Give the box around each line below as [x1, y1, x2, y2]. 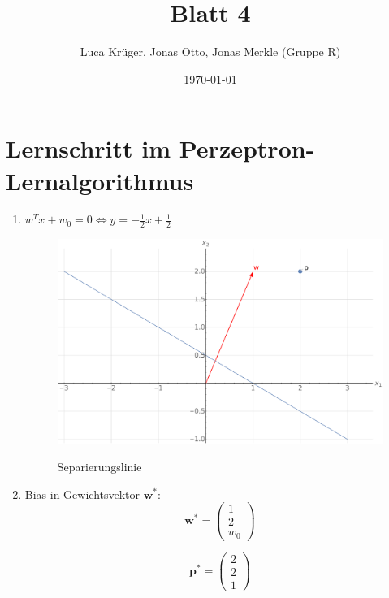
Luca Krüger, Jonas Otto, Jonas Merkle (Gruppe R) [80, 43, 341, 60]
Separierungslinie [57, 457, 142, 474]
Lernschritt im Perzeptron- [6, 132, 315, 165]
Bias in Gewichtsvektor [24, 485, 140, 502]
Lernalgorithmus [6, 163, 194, 197]
